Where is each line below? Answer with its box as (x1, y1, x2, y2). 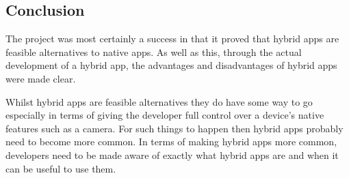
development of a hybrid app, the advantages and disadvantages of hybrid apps (5, 58, 337, 72)
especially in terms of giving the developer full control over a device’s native (5, 108, 324, 122)
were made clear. (5, 71, 76, 85)
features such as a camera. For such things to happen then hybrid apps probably (5, 121, 344, 135)
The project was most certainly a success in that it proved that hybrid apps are (5, 31, 339, 46)
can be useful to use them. (5, 161, 116, 175)
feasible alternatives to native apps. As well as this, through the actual (5, 44, 302, 59)
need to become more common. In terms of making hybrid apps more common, (5, 134, 337, 149)
